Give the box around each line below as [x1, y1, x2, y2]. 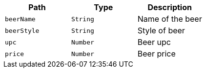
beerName [5, 15, 36, 23]
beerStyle [5, 27, 40, 34]
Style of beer [137, 26, 185, 35]
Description [147, 2, 192, 12]
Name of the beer [137, 14, 202, 24]
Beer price [137, 49, 176, 58]
